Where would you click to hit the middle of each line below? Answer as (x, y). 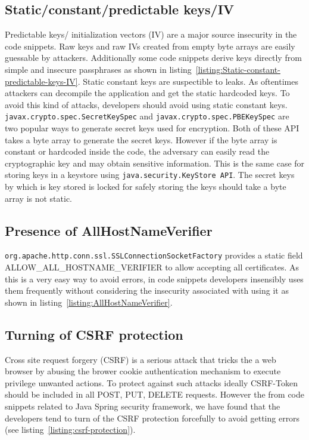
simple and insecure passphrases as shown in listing (98, 69)
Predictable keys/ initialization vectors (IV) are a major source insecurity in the (151, 34)
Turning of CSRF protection (94, 334)
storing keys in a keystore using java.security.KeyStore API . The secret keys (150, 175)
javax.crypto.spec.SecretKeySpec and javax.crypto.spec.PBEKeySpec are (147, 116)
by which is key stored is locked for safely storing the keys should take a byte (146, 187)
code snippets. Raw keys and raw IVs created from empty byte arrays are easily (150, 46)
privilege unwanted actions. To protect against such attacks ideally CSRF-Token (151, 382)
